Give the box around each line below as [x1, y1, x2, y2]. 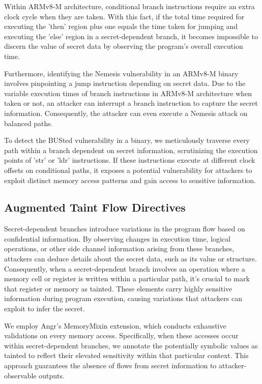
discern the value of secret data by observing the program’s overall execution [4, 41, 243, 51]
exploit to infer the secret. [4, 303, 85, 314]
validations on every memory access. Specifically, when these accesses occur [4, 330, 239, 341]
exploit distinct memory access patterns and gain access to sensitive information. [4, 174, 256, 185]
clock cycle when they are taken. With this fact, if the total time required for [4, 11, 245, 21]
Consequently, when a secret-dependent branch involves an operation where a [4, 263, 245, 274]
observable [4, 370, 37, 380]
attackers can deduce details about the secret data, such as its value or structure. [4, 253, 257, 264]
